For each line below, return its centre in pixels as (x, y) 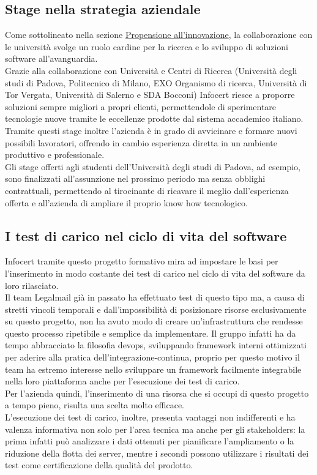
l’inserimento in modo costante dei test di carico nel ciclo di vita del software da (155, 273)
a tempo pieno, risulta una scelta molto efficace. (95, 405)
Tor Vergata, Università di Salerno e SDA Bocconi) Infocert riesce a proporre (150, 95)
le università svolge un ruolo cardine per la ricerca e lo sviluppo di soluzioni (147, 46)
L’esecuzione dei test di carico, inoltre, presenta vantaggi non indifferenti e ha (150, 417)
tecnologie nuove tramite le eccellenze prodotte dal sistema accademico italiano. (154, 118)
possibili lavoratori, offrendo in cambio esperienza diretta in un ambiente (141, 142)
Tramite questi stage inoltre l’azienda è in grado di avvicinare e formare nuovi (151, 130)
